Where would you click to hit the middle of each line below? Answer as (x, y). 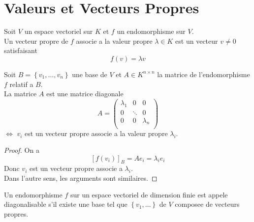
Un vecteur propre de (36, 41)
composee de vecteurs (207, 204)
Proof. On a (22, 150)
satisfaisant (21, 50)
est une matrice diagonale (85, 94)
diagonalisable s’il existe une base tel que (66, 204)
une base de (90, 74)
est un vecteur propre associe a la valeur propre (96, 133)
